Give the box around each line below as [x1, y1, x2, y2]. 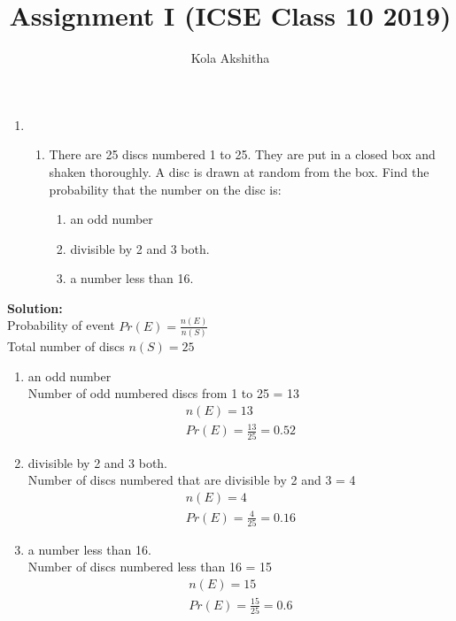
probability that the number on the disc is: [49, 180, 282, 198]
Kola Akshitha [190, 49, 270, 67]
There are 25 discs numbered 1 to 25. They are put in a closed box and [49, 145, 436, 164]
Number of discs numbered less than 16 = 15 [27, 557, 273, 576]
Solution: [7, 298, 63, 317]
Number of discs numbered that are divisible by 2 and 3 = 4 [27, 471, 356, 489]
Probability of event [7, 316, 115, 334]
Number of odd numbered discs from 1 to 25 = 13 [27, 384, 300, 402]
